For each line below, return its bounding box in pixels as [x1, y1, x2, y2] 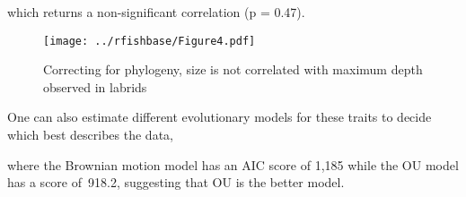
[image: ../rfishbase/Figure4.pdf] [43, 34, 256, 47]
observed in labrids [43, 77, 147, 96]
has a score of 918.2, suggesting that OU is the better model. [7, 173, 345, 192]
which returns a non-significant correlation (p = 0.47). [7, 3, 305, 21]
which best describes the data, [7, 125, 173, 144]
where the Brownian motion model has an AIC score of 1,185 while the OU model [7, 155, 459, 174]
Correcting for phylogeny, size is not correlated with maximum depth [43, 60, 423, 79]
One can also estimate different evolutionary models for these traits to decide [7, 107, 432, 126]
